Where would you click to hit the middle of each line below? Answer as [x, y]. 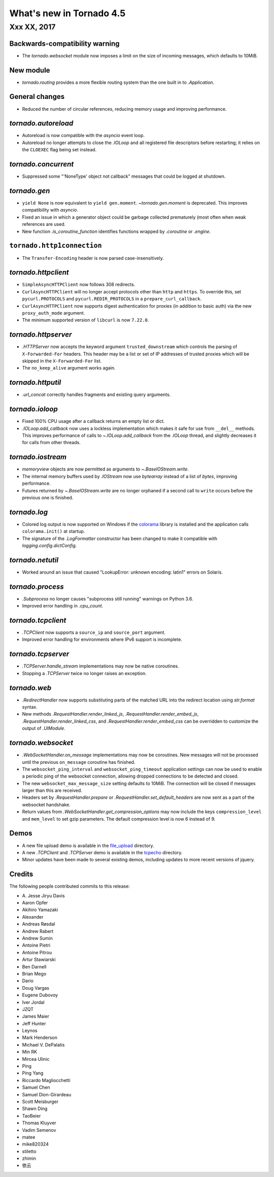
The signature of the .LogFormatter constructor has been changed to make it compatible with [120, 539]
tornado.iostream [38, 457]
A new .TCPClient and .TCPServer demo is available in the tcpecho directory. [102, 852]
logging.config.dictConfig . [49, 545]
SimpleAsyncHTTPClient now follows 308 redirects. [79, 285]
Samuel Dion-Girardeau [47, 1094]
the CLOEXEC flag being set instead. [59, 150]
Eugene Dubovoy [40, 995]
